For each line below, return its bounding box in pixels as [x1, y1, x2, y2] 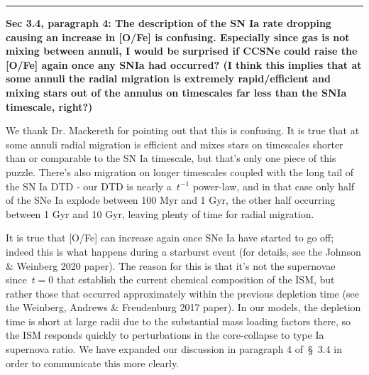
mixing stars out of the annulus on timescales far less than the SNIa [6, 85, 347, 99]
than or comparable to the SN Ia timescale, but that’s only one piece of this [6, 151, 336, 165]
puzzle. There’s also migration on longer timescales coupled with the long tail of [6, 164, 354, 179]
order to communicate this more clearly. [6, 355, 180, 370]
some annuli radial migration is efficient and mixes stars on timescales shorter [6, 136, 343, 151]
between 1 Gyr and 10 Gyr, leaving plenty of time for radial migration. [6, 206, 314, 221]
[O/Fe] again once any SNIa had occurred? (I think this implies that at [6, 57, 362, 72]
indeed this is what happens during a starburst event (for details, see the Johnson [6, 244, 361, 259]
